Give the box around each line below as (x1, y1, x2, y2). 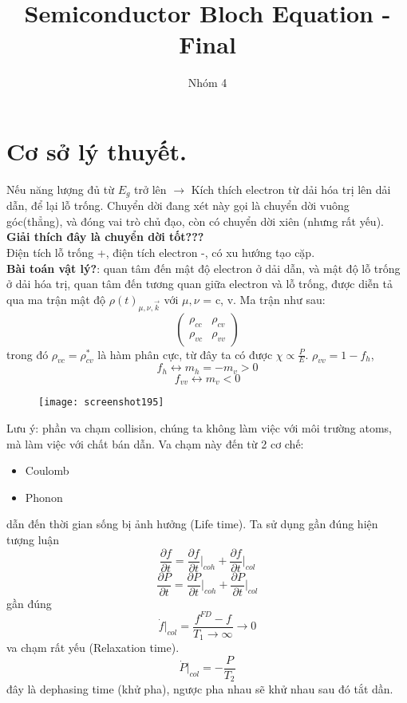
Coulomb (25, 462, 69, 479)
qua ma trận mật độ (6, 290, 106, 307)
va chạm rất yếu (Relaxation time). (6, 639, 180, 656)
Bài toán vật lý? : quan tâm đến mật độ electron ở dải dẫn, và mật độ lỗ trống (6, 259, 401, 276)
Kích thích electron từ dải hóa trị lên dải (191, 180, 391, 197)
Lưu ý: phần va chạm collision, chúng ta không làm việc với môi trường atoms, (6, 419, 392, 436)
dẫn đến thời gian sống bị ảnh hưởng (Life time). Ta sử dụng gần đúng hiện (6, 515, 378, 532)
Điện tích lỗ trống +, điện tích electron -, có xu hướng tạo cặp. (6, 244, 315, 261)
